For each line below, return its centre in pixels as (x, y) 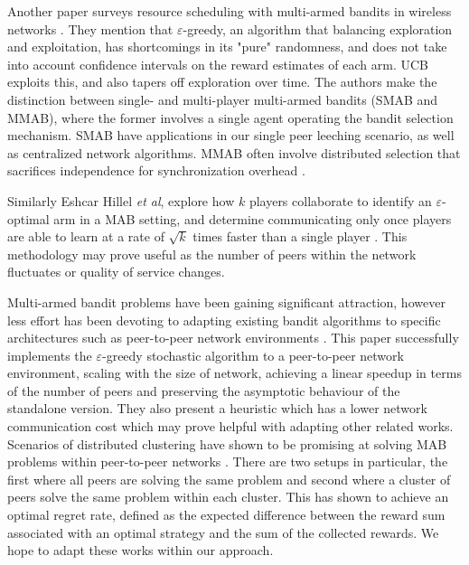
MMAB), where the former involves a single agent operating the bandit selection (230, 117)
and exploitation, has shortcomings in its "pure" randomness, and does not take (227, 47)
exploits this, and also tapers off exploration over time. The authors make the (222, 82)
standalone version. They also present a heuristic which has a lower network (217, 408)
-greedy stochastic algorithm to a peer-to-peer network (253, 355)
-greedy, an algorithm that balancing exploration (318, 28)
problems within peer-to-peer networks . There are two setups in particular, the (228, 461)
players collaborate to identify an (340, 200)
